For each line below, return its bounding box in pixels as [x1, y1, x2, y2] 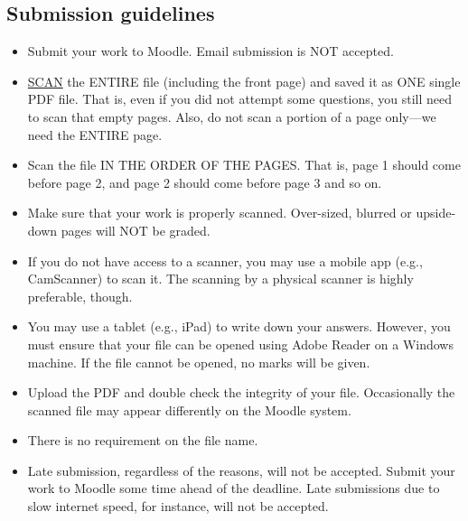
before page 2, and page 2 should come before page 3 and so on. [27, 172, 382, 191]
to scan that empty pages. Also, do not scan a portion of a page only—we [27, 107, 436, 126]
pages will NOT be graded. [61, 220, 211, 239]
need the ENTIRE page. [27, 125, 163, 144]
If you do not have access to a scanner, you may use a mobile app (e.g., [27, 251, 423, 270]
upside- [416, 203, 456, 222]
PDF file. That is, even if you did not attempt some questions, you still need [27, 89, 452, 108]
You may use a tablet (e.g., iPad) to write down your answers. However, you [27, 317, 451, 336]
